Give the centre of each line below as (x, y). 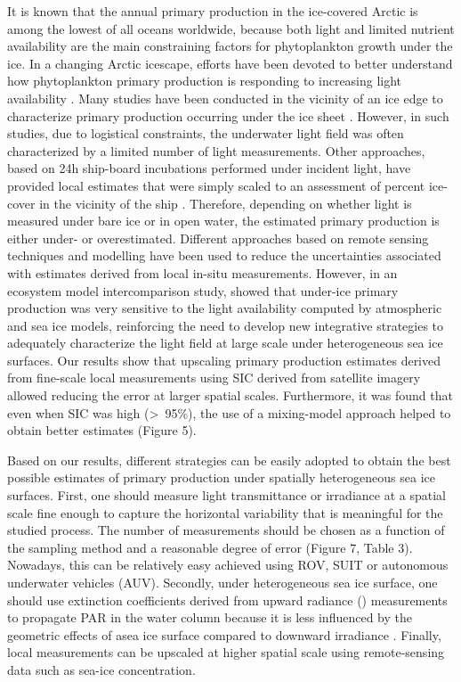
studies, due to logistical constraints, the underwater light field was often (206, 133)
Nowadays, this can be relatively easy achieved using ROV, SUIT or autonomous (228, 565)
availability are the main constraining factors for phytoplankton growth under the (230, 46)
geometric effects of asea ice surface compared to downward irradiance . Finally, (224, 634)
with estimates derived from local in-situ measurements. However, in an (202, 272)
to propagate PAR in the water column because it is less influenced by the (210, 617)
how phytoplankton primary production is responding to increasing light (205, 81)
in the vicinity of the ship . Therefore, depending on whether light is (226, 203)
